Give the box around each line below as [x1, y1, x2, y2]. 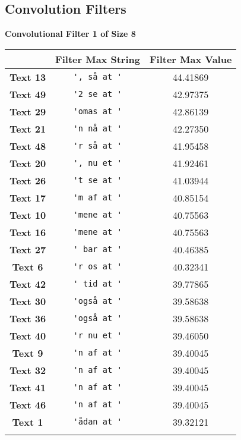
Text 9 [12, 345, 43, 360]
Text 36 [9, 311, 46, 325]
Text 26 [9, 173, 46, 187]
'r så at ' [73, 141, 122, 151]
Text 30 [9, 294, 46, 308]
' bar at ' [73, 244, 122, 254]
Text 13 [9, 70, 46, 84]
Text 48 [9, 139, 46, 153]
